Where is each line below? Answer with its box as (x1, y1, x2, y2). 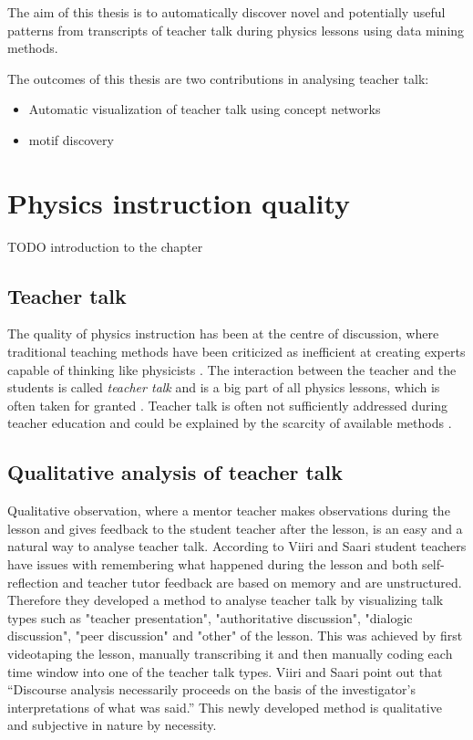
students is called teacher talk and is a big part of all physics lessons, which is (7, 378, 440, 397)
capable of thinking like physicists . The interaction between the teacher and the (7, 360, 457, 379)
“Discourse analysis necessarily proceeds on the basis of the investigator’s (7, 680, 416, 699)
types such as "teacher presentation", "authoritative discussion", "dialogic (7, 608, 413, 627)
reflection (7, 572, 59, 591)
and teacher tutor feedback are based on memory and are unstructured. (62, 572, 462, 591)
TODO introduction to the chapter (7, 236, 203, 255)
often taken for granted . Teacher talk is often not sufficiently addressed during (7, 395, 448, 414)
